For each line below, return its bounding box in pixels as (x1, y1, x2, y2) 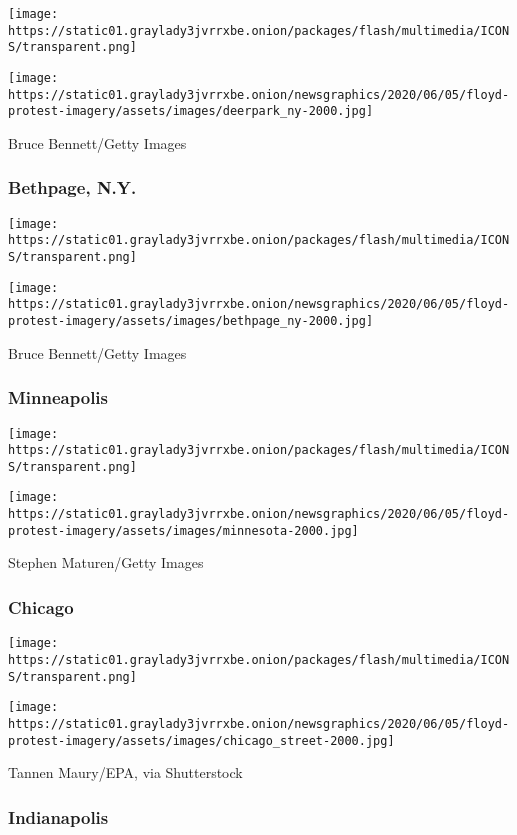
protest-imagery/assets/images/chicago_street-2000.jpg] (8, 733, 395, 748)
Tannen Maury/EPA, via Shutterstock (8, 762, 243, 783)
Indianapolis (8, 804, 109, 829)
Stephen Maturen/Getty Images (8, 552, 204, 573)
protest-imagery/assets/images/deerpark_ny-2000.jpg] (8, 104, 374, 119)
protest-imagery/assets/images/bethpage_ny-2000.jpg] (8, 314, 374, 329)
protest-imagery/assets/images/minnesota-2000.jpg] (8, 523, 359, 538)
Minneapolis (8, 385, 109, 410)
